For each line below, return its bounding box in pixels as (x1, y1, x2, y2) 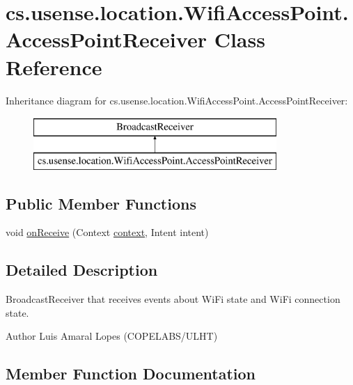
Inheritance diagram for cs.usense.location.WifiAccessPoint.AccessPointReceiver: (6, 93, 348, 107)
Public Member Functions (6, 192, 196, 214)
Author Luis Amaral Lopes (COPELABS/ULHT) (6, 329, 218, 343)
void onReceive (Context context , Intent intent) (6, 225, 209, 239)
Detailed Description (6, 259, 158, 281)
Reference (6, 52, 102, 81)
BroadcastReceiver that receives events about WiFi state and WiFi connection (6, 292, 340, 306)
